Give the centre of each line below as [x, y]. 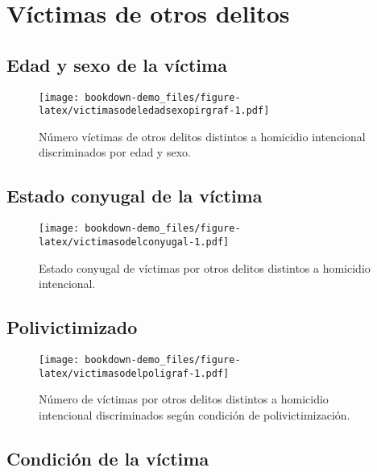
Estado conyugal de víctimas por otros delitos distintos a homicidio [205, 267]
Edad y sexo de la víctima [117, 64]
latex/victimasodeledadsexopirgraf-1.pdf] [154, 111]
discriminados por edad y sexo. [115, 152]
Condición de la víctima [108, 458]
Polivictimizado [72, 327]
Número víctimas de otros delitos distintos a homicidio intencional [202, 136]
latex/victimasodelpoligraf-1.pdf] [134, 373]
